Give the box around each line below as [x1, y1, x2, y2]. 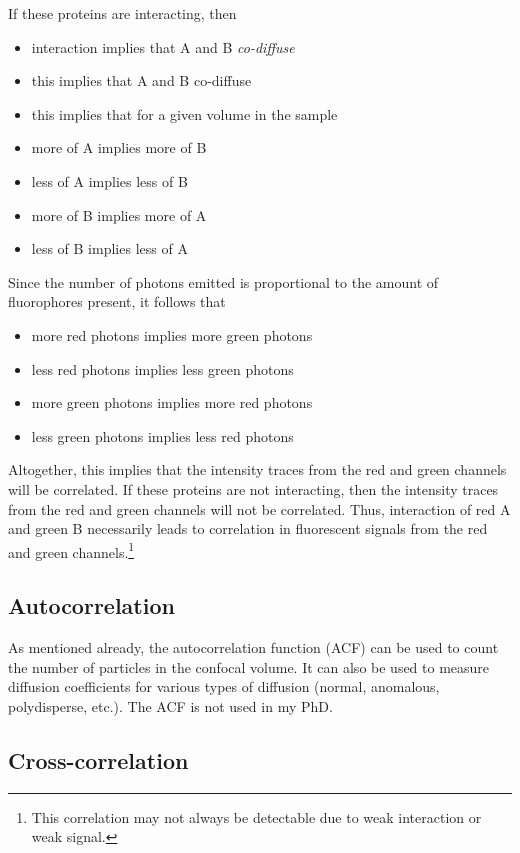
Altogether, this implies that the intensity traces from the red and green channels [8, 459, 507, 480]
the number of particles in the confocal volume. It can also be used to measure [8, 656, 490, 677]
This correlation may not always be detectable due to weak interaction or [31, 806, 482, 827]
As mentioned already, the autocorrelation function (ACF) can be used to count [8, 637, 499, 658]
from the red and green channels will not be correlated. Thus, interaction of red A [8, 498, 511, 519]
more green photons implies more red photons [31, 392, 313, 413]
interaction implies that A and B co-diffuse [31, 36, 295, 57]
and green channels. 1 [8, 538, 135, 562]
